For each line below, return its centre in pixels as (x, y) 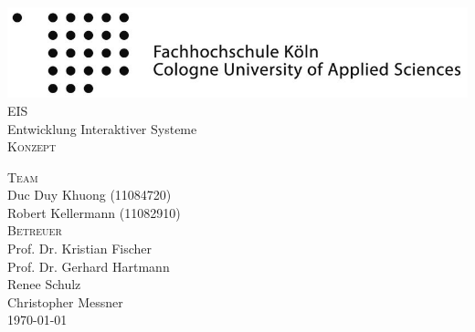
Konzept (32, 146)
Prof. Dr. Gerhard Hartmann (89, 266)
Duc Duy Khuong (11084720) (90, 195)
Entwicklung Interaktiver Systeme (102, 128)
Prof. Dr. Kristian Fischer (80, 249)
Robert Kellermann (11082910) (94, 212)
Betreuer (35, 230)
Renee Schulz (44, 284)
